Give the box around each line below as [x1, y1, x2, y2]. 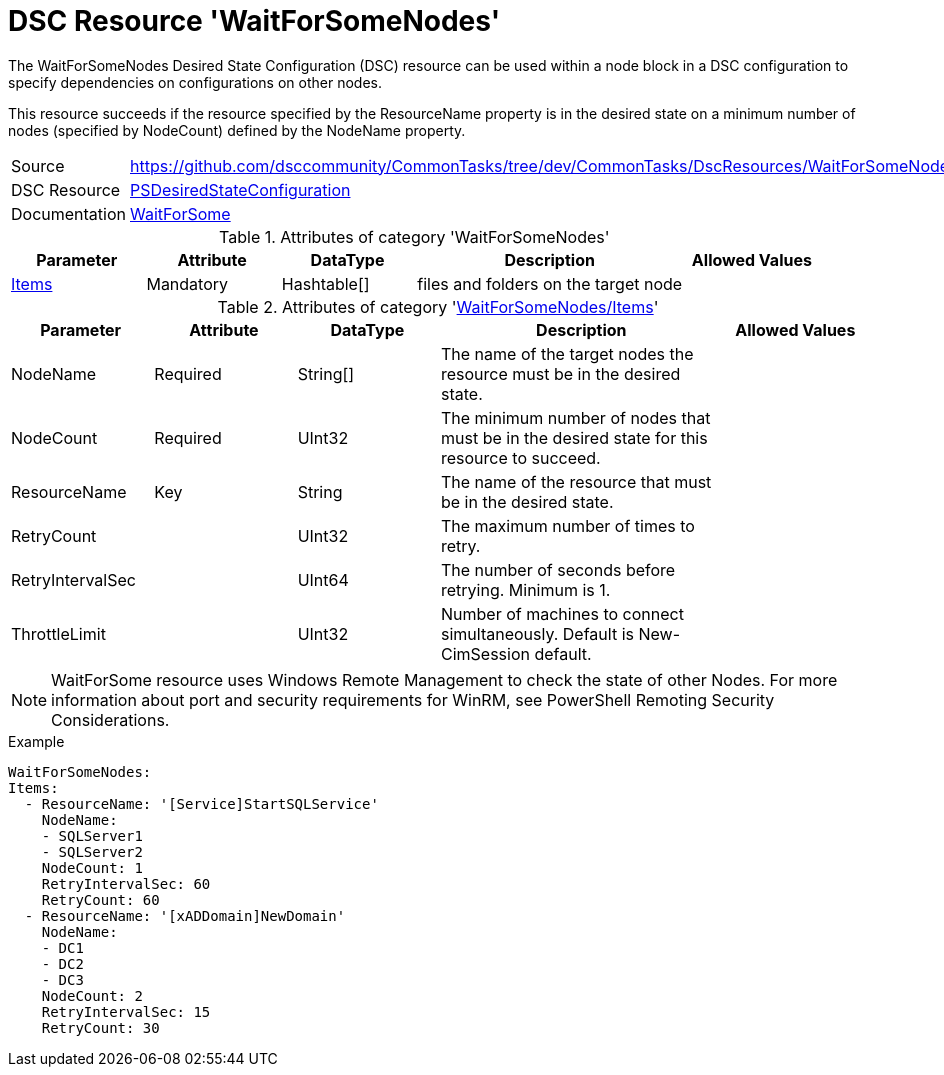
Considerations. [51, 709, 170, 730]
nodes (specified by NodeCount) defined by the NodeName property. [8, 121, 466, 139]
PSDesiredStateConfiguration [130, 179, 351, 200]
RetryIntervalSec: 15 [41, 1003, 211, 1020]
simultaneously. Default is [440, 623, 634, 644]
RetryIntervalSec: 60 [41, 875, 211, 892]
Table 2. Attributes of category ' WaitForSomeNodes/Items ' [217, 296, 659, 317]
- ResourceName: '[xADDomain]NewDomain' [24, 907, 346, 924]
